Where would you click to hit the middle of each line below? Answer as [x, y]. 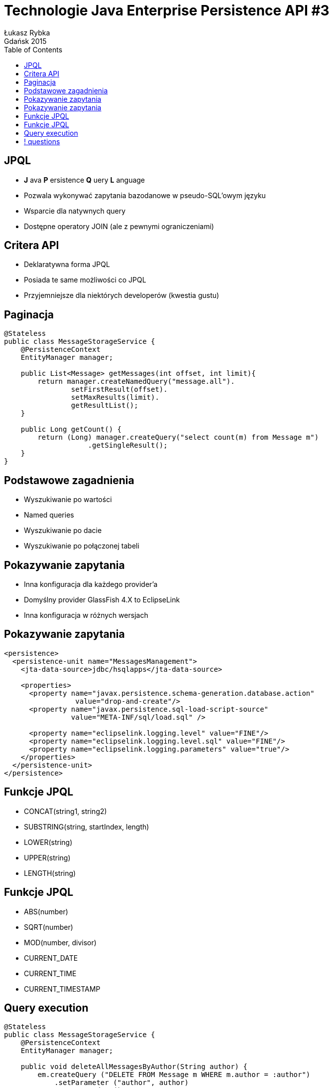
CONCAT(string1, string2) [65, 811]
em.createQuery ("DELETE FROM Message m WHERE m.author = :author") [174, 1075]
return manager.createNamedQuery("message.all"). [136, 382]
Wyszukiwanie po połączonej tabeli [82, 546]
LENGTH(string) [50, 873]
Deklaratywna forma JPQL [67, 265]
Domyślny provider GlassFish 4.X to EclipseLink [102, 599]
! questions [42, 141]
